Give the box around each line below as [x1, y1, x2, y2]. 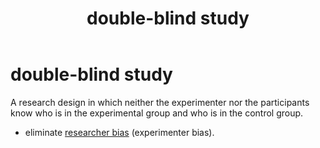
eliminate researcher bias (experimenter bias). [24, 126, 215, 138]
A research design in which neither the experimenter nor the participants [10, 96, 310, 108]
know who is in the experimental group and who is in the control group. [10, 107, 304, 119]
